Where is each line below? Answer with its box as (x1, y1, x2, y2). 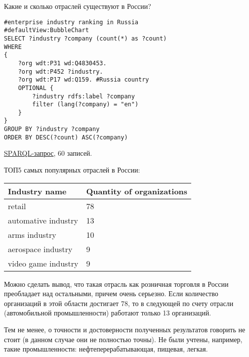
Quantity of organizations (86, 185, 188, 197)
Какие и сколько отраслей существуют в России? (4, 1, 151, 11)
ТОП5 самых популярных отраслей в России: (4, 165, 140, 175)
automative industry (8, 214, 78, 226)
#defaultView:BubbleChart (4, 27, 89, 34)
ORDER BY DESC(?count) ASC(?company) (4, 134, 128, 141)
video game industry (8, 257, 79, 269)
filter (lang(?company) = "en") (32, 101, 139, 108)
